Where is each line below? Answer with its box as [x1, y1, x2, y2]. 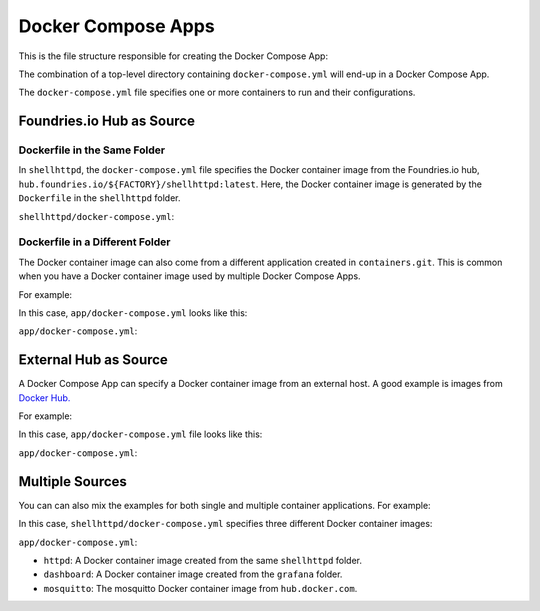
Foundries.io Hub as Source [18, 113, 195, 130]
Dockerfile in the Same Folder [18, 143, 165, 157]
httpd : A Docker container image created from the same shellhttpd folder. [43, 554, 363, 566]
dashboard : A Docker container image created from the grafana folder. [43, 568, 343, 580]
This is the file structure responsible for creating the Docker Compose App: [18, 50, 329, 62]
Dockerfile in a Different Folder [18, 235, 171, 249]
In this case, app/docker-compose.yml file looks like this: [18, 428, 263, 440]
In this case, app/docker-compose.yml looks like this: [18, 306, 248, 319]
